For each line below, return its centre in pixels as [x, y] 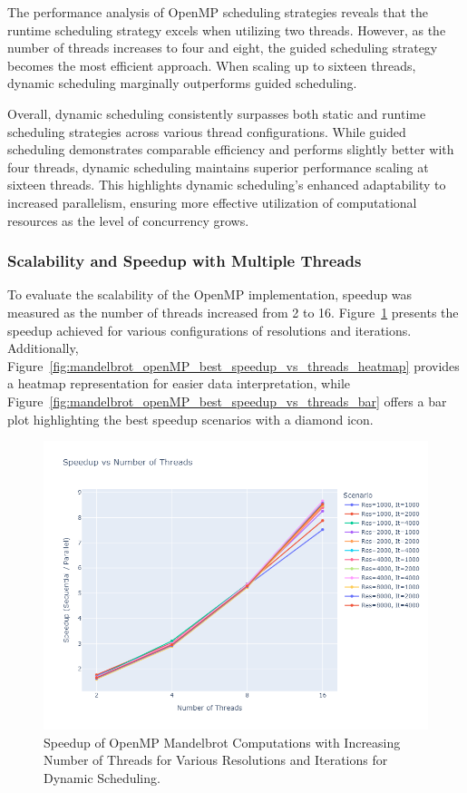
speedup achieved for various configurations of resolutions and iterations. [209, 330]
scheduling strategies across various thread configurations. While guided [207, 131]
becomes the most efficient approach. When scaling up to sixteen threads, [212, 65]
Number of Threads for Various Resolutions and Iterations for [216, 760]
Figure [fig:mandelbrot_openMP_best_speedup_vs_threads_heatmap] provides [233, 365]
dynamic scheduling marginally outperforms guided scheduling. [182, 83]
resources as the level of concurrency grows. [128, 220]
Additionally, [43, 348]
